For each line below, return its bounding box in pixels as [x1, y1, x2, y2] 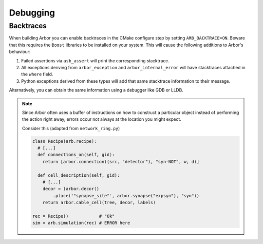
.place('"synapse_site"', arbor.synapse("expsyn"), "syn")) [53, 193, 200, 198]
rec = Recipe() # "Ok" [32, 213, 115, 219]
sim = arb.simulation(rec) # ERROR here [32, 220, 130, 226]
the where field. [21, 71, 53, 77]
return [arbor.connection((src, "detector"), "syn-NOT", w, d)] [42, 159, 200, 164]
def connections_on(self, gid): [37, 152, 115, 158]
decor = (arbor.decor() [42, 186, 99, 192]
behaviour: [9, 49, 31, 55]
